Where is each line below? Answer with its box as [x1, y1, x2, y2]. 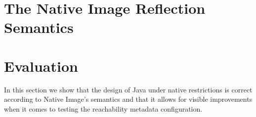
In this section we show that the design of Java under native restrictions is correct [4, 84, 253, 94]
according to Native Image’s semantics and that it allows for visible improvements [4, 94, 253, 104]
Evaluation [4, 56, 78, 76]
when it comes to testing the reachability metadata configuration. [4, 103, 203, 114]
